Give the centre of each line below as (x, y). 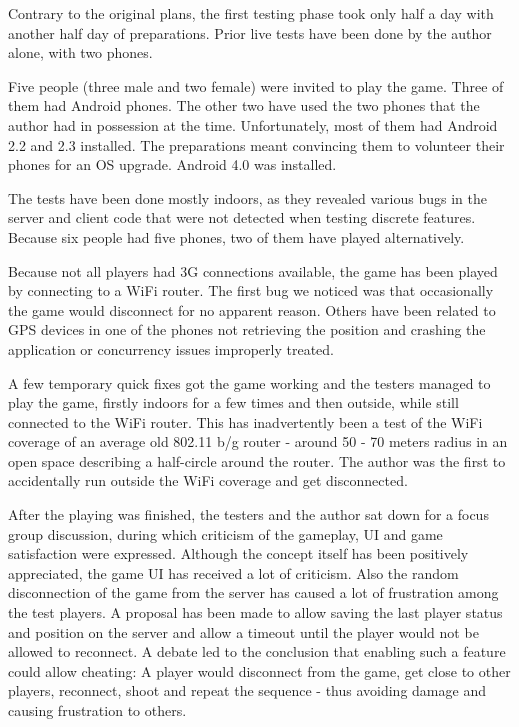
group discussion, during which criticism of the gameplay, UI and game (225, 533)
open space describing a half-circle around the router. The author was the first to (257, 460)
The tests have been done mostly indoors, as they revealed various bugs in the (247, 197)
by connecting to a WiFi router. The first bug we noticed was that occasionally (251, 290)
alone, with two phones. (80, 52)
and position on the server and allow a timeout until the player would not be (243, 631)
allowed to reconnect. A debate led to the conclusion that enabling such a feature (257, 651)
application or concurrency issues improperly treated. (171, 348)
